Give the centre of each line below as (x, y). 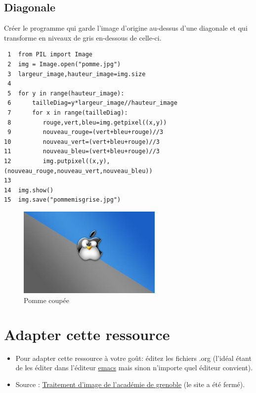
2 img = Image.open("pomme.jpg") (64, 64)
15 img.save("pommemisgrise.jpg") (63, 200)
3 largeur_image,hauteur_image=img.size (77, 74)
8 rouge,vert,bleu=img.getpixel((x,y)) (87, 122)
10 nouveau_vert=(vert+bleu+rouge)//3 (82, 142)
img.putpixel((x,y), (76, 161)
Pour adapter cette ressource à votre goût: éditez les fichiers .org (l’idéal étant (133, 358)
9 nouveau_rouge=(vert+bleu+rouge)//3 (85, 132)
